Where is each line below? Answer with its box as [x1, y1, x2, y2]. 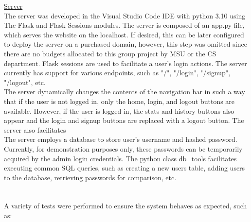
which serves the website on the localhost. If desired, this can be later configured [4, 29, 244, 39]
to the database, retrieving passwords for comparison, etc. [4, 172, 177, 182]
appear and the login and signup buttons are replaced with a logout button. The [4, 115, 244, 125]
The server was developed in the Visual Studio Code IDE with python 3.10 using [4, 10, 246, 20]
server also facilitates [4, 124, 66, 135]
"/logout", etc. [4, 77, 46, 87]
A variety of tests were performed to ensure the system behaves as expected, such [4, 201, 247, 211]
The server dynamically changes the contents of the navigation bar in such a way [4, 86, 245, 97]
